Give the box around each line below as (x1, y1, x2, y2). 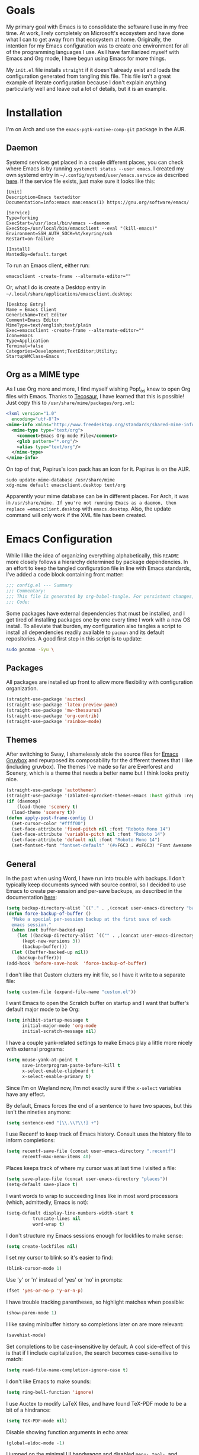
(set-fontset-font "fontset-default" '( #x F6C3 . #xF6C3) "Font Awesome (11, 842, 192, 849)
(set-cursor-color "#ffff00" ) (11, 820, 86, 826)
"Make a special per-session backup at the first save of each (11, 916, 171, 922)
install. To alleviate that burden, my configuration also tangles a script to (6, 622, 182, 629)
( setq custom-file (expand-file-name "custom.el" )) (6, 989, 136, 995)
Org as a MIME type (6, 369, 80, 380)
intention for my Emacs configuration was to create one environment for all (6, 42, 189, 49)
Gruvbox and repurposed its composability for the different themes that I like (6, 757, 193, 764)
